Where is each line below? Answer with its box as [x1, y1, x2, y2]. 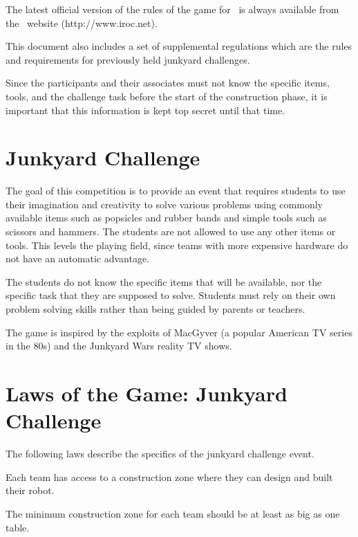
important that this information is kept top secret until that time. [6, 102, 285, 117]
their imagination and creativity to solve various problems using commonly [6, 197, 323, 211]
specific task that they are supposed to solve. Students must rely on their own [6, 288, 336, 302]
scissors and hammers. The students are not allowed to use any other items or [6, 224, 336, 239]
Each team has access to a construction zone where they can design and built [6, 469, 333, 484]
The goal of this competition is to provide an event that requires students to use [6, 183, 346, 198]
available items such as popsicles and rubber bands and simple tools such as [6, 210, 327, 225]
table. [6, 520, 30, 534]
